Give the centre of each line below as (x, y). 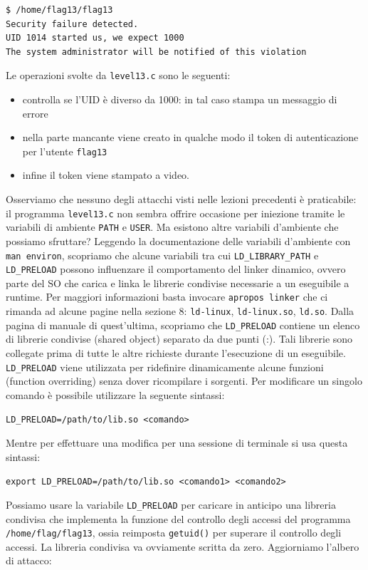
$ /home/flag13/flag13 (59, 10)
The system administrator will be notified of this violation (156, 52)
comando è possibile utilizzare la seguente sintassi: (115, 394)
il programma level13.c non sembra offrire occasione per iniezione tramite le (175, 213)
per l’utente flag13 (65, 151)
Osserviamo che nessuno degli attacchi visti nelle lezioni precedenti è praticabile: (181, 199)
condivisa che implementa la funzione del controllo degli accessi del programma (178, 518)
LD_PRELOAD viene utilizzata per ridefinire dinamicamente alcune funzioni (165, 367)
